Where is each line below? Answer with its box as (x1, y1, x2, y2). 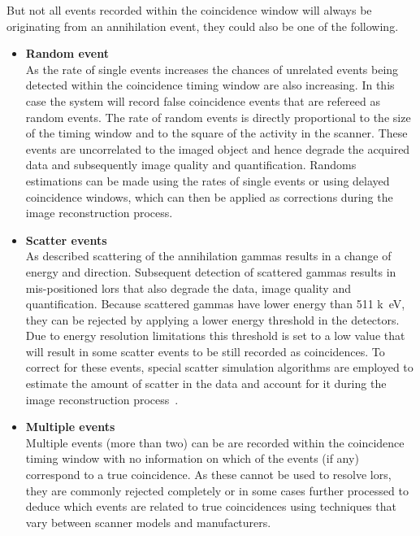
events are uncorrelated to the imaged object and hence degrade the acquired (25, 140, 410, 157)
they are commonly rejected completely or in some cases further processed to (25, 482, 409, 499)
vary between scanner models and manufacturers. (25, 513, 271, 530)
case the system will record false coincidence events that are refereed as (25, 92, 380, 109)
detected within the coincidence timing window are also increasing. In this (25, 76, 395, 94)
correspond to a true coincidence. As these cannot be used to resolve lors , (25, 466, 392, 483)
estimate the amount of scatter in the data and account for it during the (25, 375, 387, 392)
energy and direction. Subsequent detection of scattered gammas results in (25, 263, 396, 280)
